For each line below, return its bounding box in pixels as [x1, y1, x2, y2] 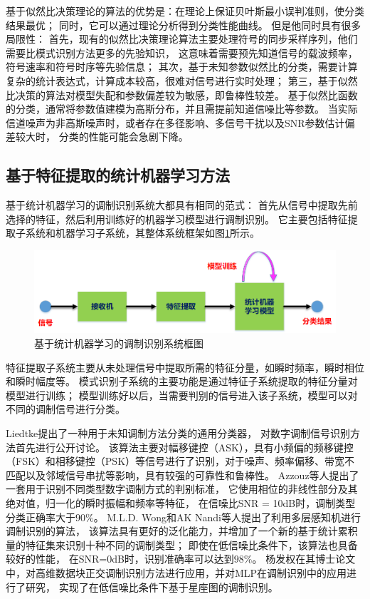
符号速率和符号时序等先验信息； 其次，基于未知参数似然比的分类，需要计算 [6, 59, 358, 74]
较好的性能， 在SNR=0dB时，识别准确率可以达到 [6, 551, 234, 566]
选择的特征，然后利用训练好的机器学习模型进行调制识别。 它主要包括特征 [6, 211, 348, 226]
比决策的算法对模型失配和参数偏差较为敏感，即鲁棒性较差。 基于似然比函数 [6, 87, 358, 102]
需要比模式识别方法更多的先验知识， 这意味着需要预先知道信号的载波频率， [6, 45, 358, 60]
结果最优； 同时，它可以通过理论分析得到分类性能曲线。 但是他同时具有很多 [6, 17, 361, 32]
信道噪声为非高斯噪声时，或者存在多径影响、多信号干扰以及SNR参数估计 [6, 115, 345, 130]
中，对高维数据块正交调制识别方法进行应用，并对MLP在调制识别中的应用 [6, 565, 347, 580]
